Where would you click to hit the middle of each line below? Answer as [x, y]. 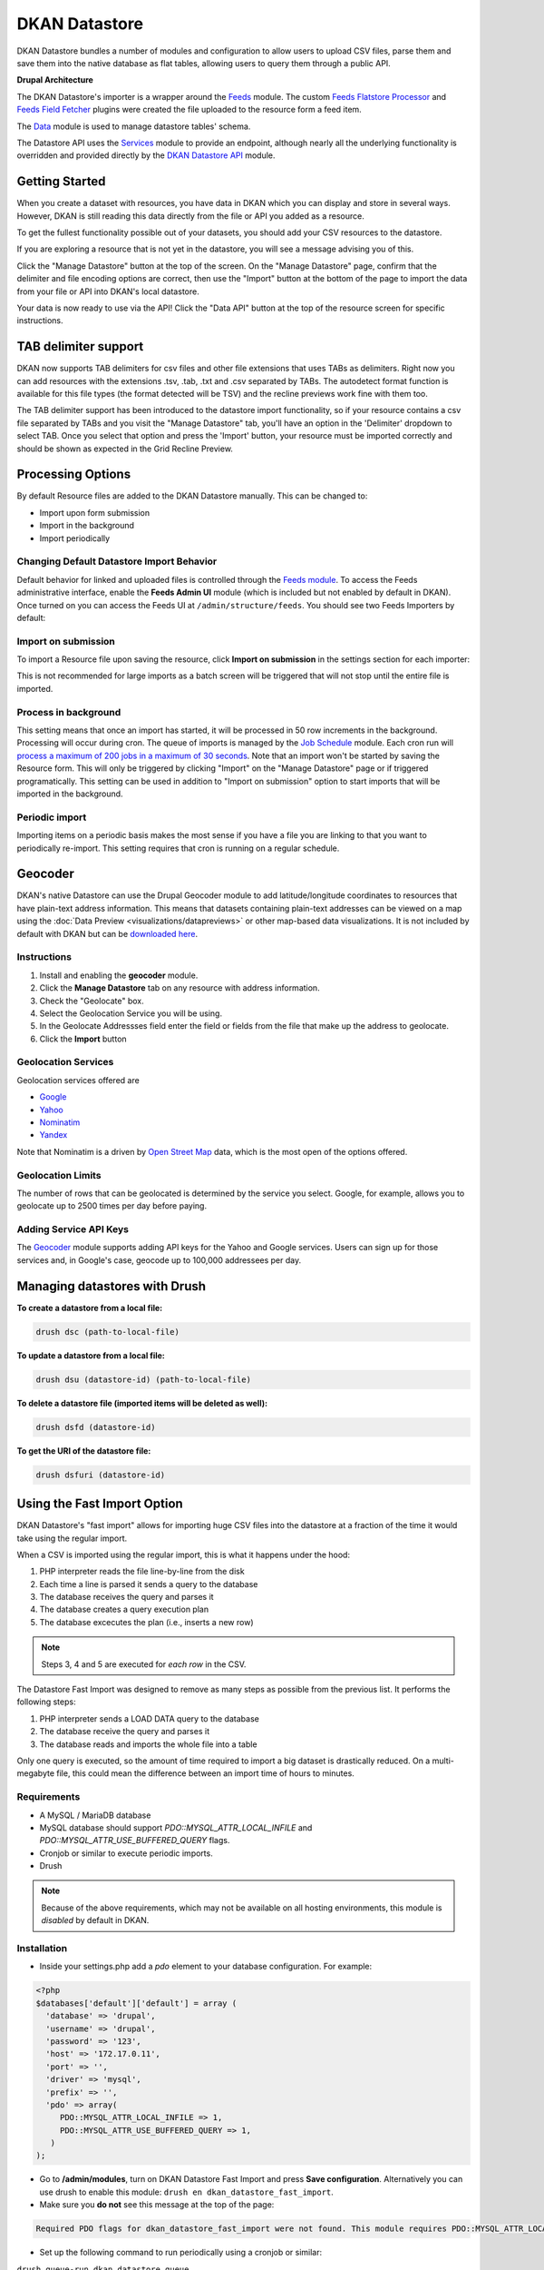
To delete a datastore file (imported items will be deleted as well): [142, 1403]
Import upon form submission [95, 512]
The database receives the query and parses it [126, 1597]
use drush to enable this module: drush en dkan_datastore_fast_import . [187, 2192]
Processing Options [74, 474]
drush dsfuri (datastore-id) [101, 1475]
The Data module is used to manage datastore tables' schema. [134, 126]
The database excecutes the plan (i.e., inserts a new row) [146, 1622]
